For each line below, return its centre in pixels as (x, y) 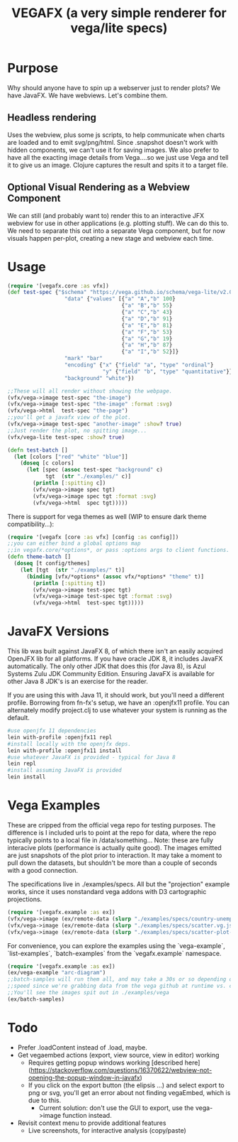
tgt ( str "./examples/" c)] (88, 477)
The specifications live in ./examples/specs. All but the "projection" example (119, 884)
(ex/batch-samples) (36, 999)
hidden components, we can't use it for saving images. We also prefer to (113, 150)
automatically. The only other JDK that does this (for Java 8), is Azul (107, 666)
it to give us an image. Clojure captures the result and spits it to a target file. (118, 165)
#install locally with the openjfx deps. (69, 744)
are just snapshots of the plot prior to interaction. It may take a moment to (115, 855)
